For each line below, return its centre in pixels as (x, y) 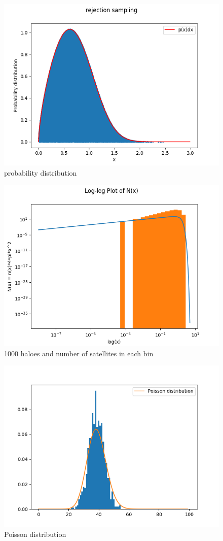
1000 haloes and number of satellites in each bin (79, 353)
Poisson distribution (35, 534)
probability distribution (41, 172)
